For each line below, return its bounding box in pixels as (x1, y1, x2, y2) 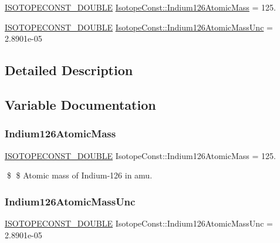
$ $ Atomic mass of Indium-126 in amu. (6, 169, 153, 181)
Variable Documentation (5, 95, 156, 113)
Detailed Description (5, 61, 133, 79)
